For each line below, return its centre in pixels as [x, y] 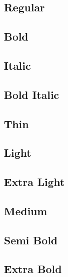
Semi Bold [31, 240]
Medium [26, 210]
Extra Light [34, 182]
